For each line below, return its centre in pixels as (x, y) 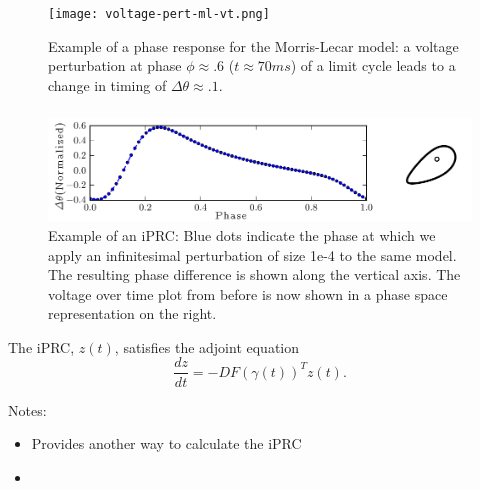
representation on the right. (132, 313)
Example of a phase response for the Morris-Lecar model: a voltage (253, 45)
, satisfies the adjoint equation (207, 346)
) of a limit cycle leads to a (373, 65)
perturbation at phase (115, 65)
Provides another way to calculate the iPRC (166, 443)
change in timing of (107, 84)
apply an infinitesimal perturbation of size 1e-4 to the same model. (252, 254)
